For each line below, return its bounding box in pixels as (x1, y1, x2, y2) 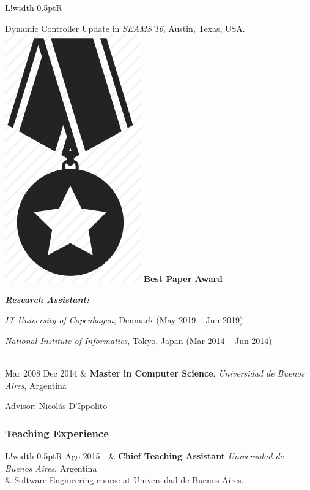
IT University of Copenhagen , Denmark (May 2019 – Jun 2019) (5, 313, 243, 326)
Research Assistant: (5, 293, 89, 305)
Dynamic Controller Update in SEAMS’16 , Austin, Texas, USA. (5, 21, 245, 34)
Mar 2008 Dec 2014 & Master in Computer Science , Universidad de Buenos (5, 367, 305, 380)
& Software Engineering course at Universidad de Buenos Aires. (5, 473, 244, 486)
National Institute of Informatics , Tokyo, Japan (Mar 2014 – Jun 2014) (5, 334, 272, 346)
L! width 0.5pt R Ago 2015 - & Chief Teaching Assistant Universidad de (5, 450, 284, 462)
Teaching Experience (5, 425, 109, 440)
